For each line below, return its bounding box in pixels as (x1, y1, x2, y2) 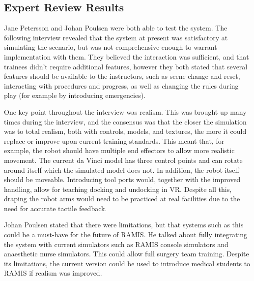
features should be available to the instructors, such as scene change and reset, (4, 71, 240, 81)
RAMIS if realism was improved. (4, 268, 102, 278)
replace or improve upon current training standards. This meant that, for (4, 135, 225, 146)
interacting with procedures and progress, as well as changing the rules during (4, 80, 239, 91)
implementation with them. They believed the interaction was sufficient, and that (4, 51, 249, 62)
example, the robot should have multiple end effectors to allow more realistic (4, 145, 235, 156)
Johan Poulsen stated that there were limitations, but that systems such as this (4, 219, 244, 230)
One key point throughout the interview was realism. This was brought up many (4, 106, 247, 117)
